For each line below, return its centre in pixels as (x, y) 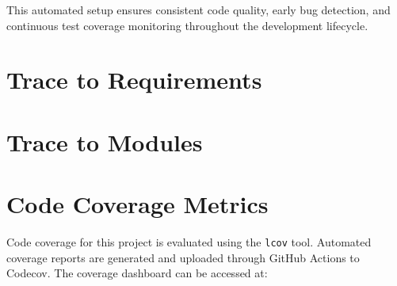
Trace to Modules (105, 141)
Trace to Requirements (134, 80)
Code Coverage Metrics (137, 204)
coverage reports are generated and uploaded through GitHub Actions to (183, 257)
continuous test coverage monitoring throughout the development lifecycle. (187, 25)
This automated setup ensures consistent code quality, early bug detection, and (198, 10)
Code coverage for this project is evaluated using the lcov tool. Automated (189, 242)
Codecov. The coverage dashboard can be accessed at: (137, 273)
